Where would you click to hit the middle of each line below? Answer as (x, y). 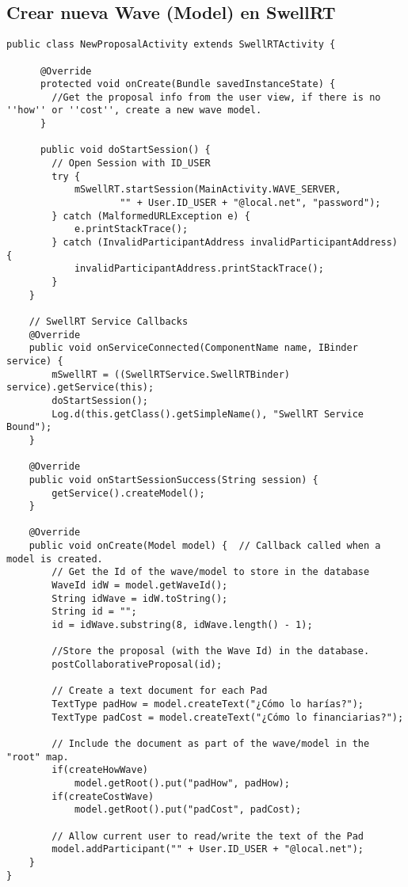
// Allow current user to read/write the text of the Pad (208, 836)
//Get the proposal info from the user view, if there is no (216, 97)
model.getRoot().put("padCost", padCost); (188, 810)
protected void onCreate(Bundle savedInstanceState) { (188, 84)
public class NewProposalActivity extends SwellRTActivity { (171, 45)
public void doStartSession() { (125, 150)
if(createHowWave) (100, 770)
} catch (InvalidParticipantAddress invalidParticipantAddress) (225, 243)
